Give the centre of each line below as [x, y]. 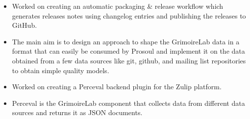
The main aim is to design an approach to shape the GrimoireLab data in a [126, 41]
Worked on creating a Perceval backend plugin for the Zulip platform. [117, 87]
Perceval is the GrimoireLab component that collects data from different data [128, 103]
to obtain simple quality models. [61, 70]
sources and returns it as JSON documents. [77, 112]
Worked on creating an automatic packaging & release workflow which [118, 6]
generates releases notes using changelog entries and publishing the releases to [129, 15]
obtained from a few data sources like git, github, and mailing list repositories [129, 60]
